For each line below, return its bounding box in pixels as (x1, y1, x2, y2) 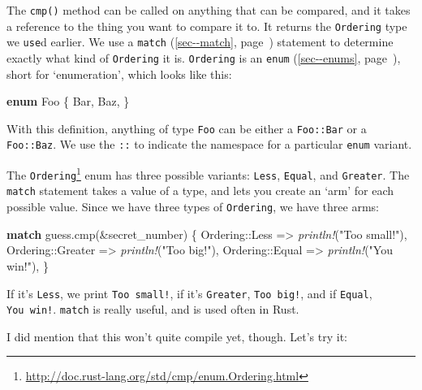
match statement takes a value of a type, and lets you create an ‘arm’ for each (6, 182, 394, 199)
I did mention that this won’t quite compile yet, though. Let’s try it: (6, 327, 348, 344)
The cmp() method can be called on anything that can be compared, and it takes (6, 2, 411, 18)
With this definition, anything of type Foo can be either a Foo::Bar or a (6, 119, 367, 136)
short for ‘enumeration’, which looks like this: (6, 65, 232, 82)
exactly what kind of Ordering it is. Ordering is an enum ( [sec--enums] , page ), (6, 49, 401, 66)
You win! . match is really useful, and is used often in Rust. (6, 301, 299, 318)
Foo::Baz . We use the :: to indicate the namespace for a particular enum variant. (6, 136, 412, 153)
